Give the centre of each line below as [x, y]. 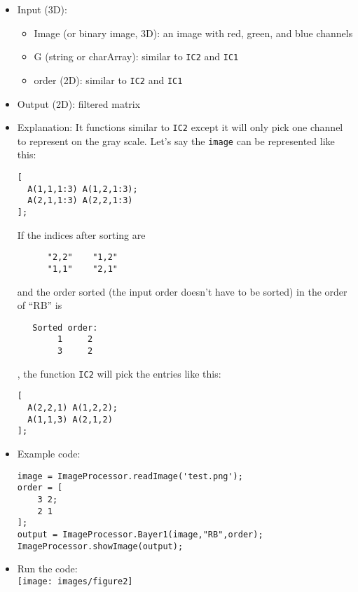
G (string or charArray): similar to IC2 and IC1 [136, 56]
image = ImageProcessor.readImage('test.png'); [130, 476]
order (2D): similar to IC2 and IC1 [108, 80]
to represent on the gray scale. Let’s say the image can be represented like [176, 140]
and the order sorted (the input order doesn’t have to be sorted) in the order [182, 291]
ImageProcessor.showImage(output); [100, 546]
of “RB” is [40, 305]
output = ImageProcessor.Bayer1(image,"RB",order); [140, 534]
